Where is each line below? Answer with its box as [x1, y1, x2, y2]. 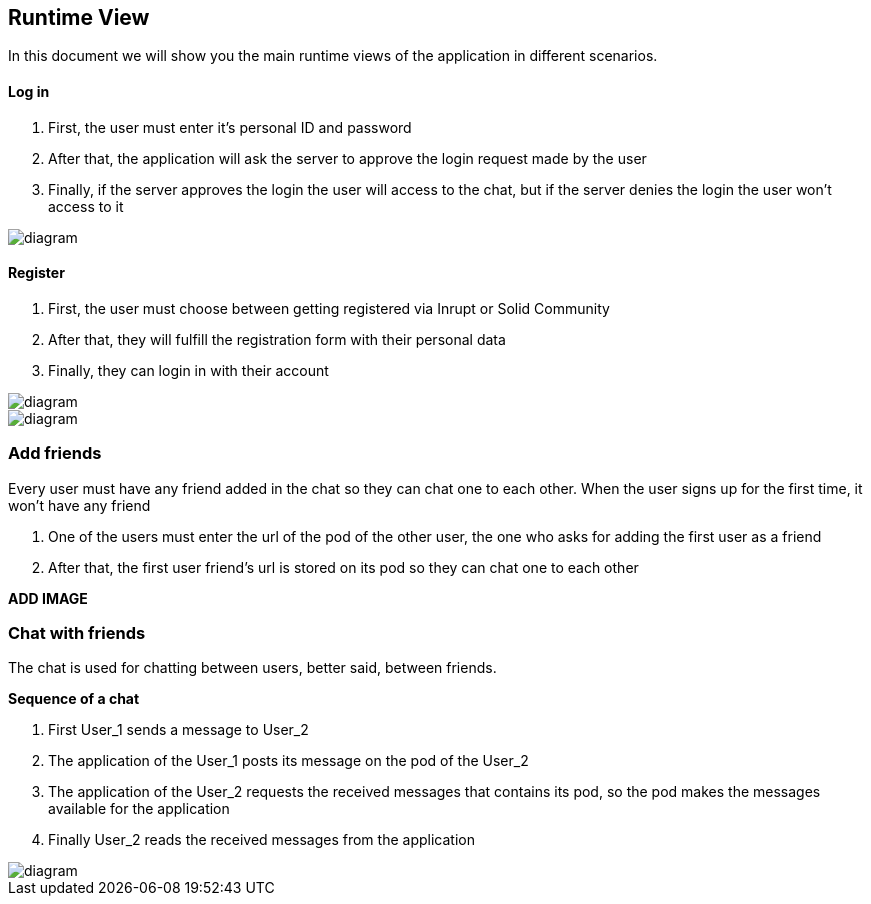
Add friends [8, 443, 102, 464]
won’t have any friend [8, 496, 151, 514]
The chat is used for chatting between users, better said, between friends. [8, 659, 497, 677]
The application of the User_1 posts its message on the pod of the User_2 [48, 752, 529, 770]
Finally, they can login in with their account [48, 361, 329, 379]
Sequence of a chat [8, 690, 140, 708]
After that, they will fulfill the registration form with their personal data [48, 330, 506, 348]
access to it [48, 197, 124, 215]
